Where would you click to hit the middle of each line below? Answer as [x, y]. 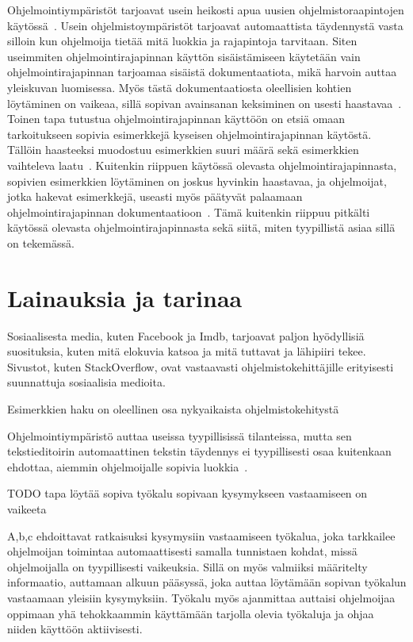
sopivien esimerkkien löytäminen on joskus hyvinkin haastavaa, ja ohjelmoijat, [197, 181]
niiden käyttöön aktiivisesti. [75, 629]
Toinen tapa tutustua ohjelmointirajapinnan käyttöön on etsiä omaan [176, 119]
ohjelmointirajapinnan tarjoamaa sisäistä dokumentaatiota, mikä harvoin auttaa [202, 72]
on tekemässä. [41, 242]
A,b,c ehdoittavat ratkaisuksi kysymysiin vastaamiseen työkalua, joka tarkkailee [201, 535]
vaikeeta [27, 508]
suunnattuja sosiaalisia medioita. [86, 382]
